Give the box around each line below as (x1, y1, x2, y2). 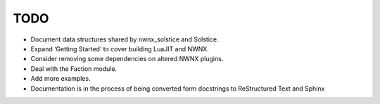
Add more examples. (30, 74, 91, 83)
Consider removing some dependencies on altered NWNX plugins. (30, 55, 224, 63)
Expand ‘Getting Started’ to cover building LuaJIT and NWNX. (30, 44, 209, 53)
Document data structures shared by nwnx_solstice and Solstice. (30, 35, 219, 44)
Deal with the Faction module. (30, 64, 118, 73)
